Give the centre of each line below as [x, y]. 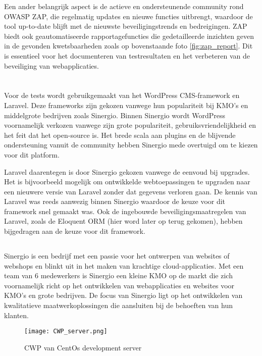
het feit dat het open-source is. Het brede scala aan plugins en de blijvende [120, 135]
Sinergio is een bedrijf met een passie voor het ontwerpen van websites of [117, 256]
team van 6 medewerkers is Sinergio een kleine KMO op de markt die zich [118, 275]
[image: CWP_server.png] [66, 332]
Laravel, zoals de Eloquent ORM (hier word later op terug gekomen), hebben [123, 221]
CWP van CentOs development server [83, 347]
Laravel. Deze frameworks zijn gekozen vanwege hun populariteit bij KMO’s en [126, 105]
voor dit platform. [32, 154]
